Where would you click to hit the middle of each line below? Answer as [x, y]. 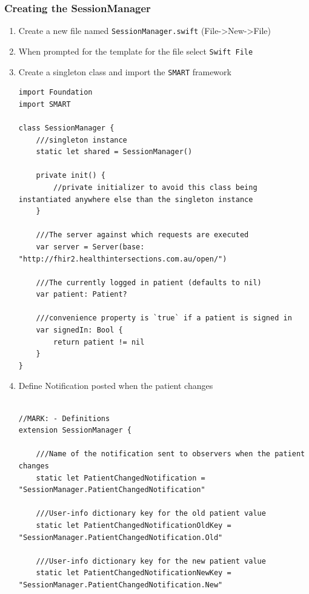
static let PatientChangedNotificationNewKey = [134, 573]
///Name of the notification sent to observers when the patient [171, 454]
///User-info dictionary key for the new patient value [151, 561]
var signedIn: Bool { [79, 330]
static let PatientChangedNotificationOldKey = [134, 525]
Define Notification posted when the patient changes [116, 386]
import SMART [45, 104]
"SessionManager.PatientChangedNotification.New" [121, 585]
